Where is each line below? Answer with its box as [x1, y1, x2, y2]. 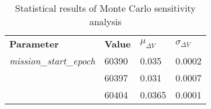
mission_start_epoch [9, 54, 95, 67]
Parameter [9, 37, 59, 50]
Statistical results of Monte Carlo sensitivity [15, 1, 196, 15]
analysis [89, 15, 122, 28]
